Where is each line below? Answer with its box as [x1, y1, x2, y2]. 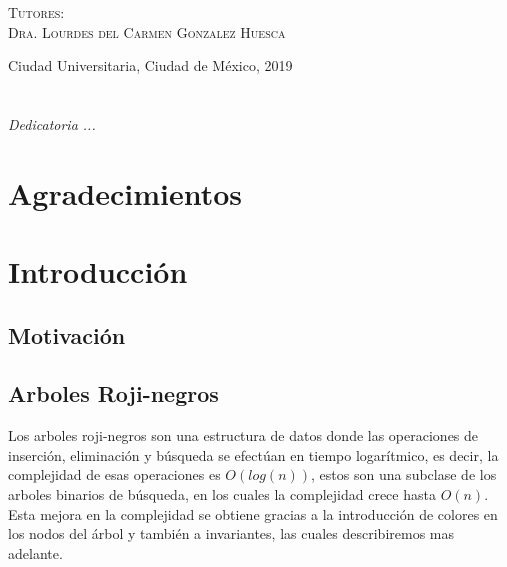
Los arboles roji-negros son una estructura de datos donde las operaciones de [8, 425, 479, 446]
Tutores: [8, 2, 65, 22]
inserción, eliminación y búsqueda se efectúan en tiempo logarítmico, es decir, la [8, 444, 499, 465]
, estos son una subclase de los [311, 464, 497, 485]
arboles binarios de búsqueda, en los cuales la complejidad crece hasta [8, 484, 436, 505]
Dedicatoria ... [8, 113, 96, 134]
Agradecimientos [8, 172, 243, 213]
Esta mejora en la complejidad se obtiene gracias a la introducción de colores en [8, 503, 498, 524]
